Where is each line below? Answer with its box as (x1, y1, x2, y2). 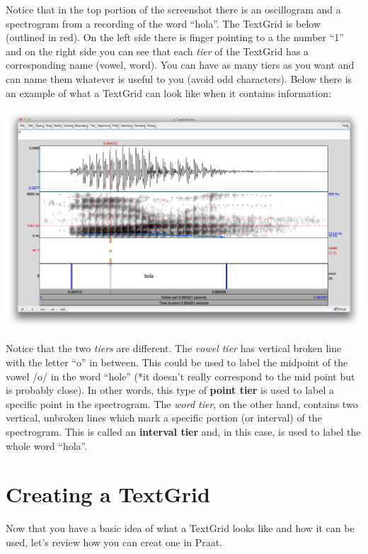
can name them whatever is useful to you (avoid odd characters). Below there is (6, 71, 352, 86)
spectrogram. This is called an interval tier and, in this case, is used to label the (6, 424, 361, 439)
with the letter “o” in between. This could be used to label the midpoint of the (6, 354, 348, 369)
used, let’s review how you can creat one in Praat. (6, 534, 223, 549)
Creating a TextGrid (6, 480, 210, 509)
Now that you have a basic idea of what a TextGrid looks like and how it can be (6, 521, 355, 536)
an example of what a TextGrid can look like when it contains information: (6, 85, 331, 100)
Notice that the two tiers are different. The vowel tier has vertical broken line (6, 341, 342, 356)
